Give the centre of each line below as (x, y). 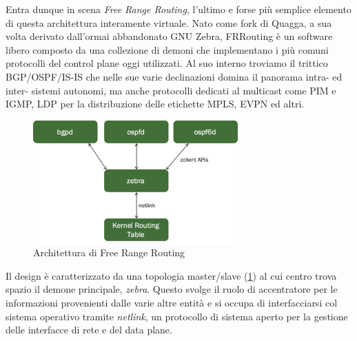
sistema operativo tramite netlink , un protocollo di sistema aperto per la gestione (177, 316)
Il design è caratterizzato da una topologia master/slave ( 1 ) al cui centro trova (171, 275)
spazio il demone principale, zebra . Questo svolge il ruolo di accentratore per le (172, 289)
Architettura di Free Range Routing (109, 252)
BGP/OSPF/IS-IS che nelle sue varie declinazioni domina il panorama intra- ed (174, 76)
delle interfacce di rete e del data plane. (89, 330)
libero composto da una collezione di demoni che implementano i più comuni (167, 49)
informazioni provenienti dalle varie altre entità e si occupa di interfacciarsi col (172, 303)
